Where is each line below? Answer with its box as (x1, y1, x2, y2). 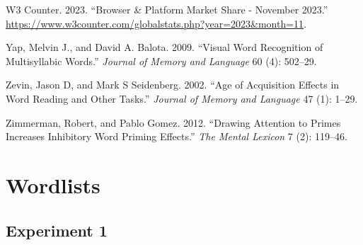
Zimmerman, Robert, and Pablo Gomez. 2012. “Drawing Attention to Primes (6, 115, 341, 130)
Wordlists (6, 170, 100, 199)
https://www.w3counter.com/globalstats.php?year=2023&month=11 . (6, 16, 307, 30)
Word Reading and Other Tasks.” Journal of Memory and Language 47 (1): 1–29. (6, 91, 358, 106)
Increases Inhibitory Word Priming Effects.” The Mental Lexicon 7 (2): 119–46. (6, 129, 347, 144)
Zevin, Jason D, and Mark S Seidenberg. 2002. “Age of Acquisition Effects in (6, 77, 340, 92)
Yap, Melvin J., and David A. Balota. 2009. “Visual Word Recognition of (6, 40, 323, 55)
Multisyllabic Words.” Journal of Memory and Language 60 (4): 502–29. (6, 53, 317, 68)
